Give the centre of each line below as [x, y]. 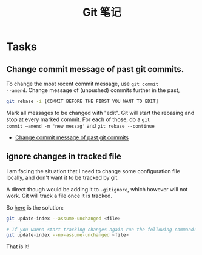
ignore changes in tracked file [64, 157]
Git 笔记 [102, 12]
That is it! [18, 247]
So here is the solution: [35, 207]
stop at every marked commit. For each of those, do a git [78, 119]
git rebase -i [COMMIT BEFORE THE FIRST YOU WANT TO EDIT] [82, 101]
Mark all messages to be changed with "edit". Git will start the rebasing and [100, 113]
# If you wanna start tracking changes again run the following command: [102, 230]
